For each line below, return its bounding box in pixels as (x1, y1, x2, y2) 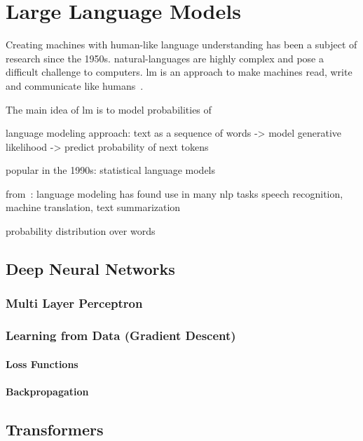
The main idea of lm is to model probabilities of (6, 102, 212, 116)
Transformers (6, 418, 104, 440)
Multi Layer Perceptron (6, 294, 143, 312)
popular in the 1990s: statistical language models (6, 163, 216, 177)
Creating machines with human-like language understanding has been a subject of (6, 37, 357, 52)
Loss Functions (6, 356, 78, 371)
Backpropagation (6, 384, 89, 398)
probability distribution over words (6, 224, 156, 238)
